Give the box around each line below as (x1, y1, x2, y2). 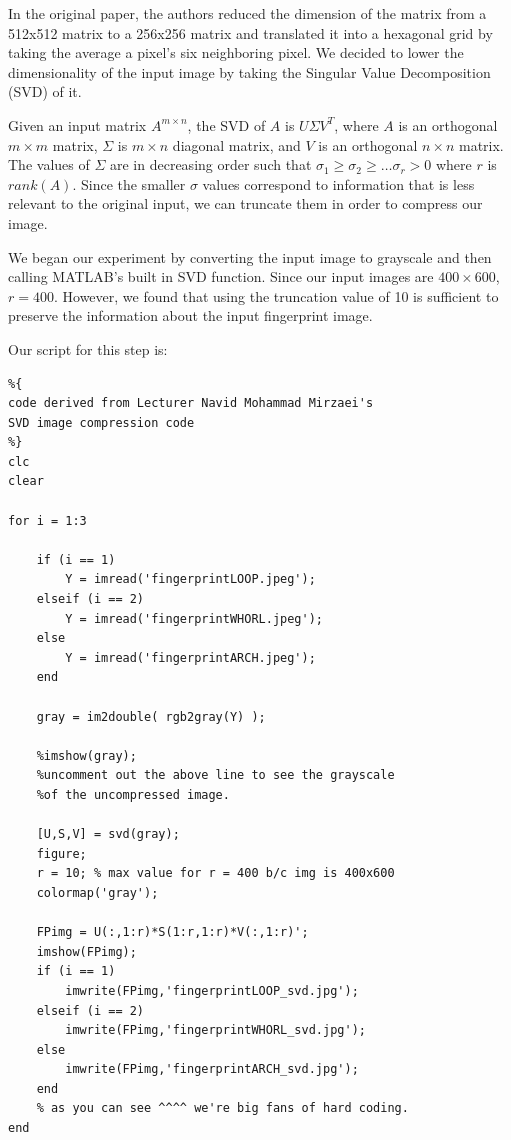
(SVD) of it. (8, 81, 82, 102)
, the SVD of (187, 114, 266, 135)
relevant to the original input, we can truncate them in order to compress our (8, 193, 483, 214)
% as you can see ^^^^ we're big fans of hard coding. (36, 1101, 409, 1116)
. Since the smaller (72, 173, 186, 194)
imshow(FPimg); (36, 944, 137, 959)
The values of (8, 154, 90, 175)
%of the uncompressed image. (36, 787, 230, 802)
